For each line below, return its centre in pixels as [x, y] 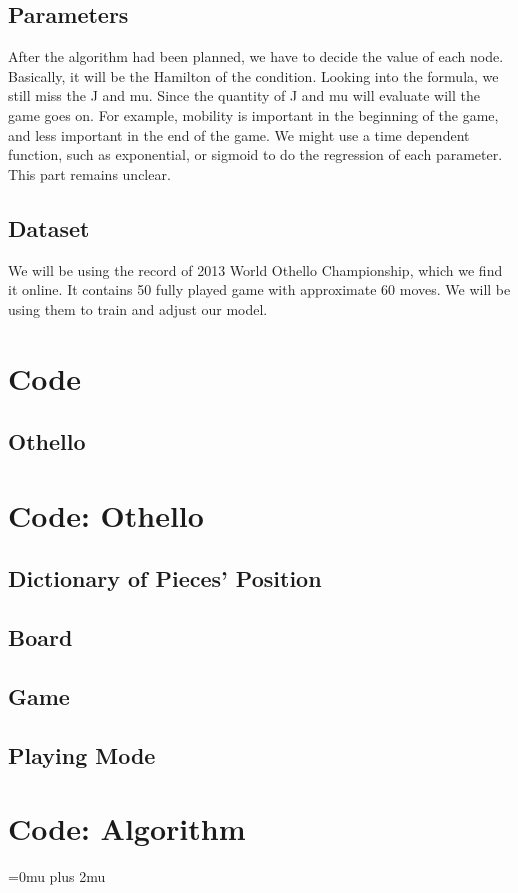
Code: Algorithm [127, 828]
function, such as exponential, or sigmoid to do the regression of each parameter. [255, 154]
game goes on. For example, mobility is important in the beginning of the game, [253, 114]
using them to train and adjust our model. [138, 308]
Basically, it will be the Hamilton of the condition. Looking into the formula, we [253, 75]
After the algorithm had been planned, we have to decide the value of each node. [256, 56]
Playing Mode [82, 754]
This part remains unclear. [89, 173]
